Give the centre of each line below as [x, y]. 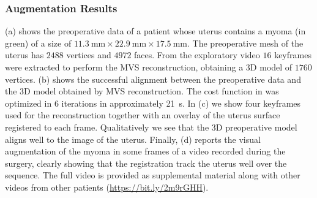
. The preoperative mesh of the [245, 43]
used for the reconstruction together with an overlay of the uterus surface [143, 115]
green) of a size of [38, 43]
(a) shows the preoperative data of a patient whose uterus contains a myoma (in [155, 31]
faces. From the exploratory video [197, 55]
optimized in [28, 103]
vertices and [89, 55]
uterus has [24, 55]
